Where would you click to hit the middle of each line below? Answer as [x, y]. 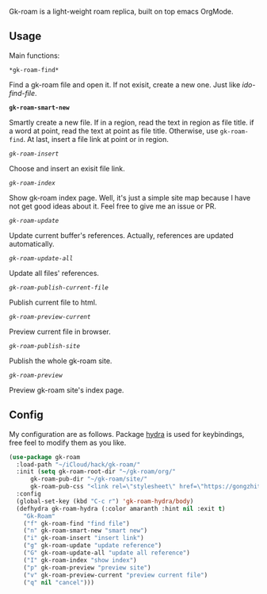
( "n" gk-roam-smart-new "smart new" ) [86, 531]
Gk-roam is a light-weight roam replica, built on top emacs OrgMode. [121, 11]
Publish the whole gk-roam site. [61, 361]
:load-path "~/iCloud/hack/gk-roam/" [78, 464]
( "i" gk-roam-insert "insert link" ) [84, 538]
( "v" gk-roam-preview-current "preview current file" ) [116, 575]
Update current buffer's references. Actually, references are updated [122, 235]
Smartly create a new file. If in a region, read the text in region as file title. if [132, 122]
